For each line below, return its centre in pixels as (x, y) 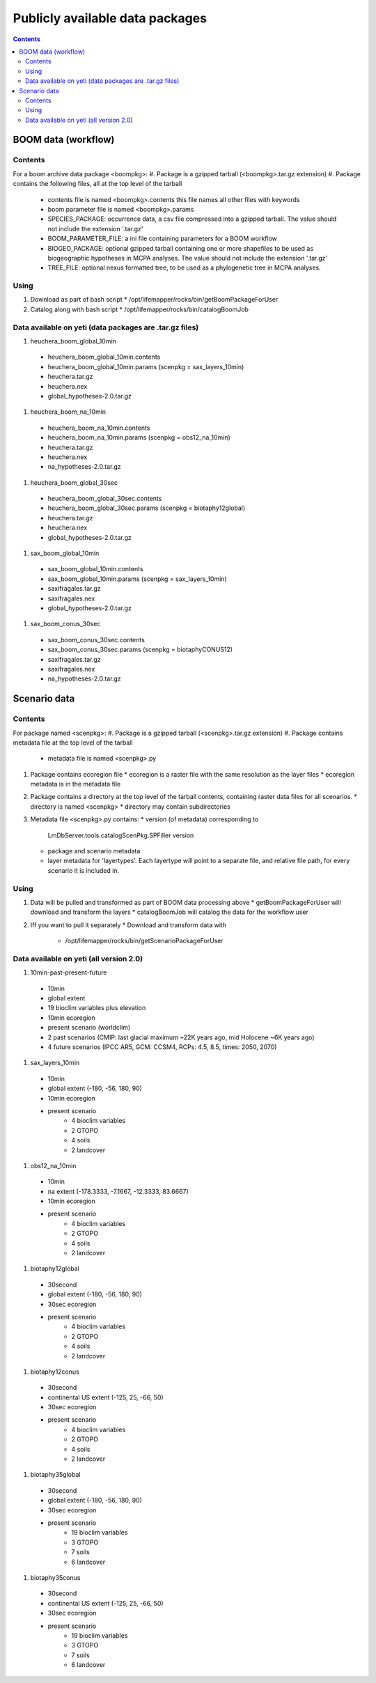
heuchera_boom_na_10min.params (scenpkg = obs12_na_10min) (139, 437)
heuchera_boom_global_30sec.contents (105, 499)
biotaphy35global (55, 1475)
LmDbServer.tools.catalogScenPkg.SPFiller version (121, 835)
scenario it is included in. (84, 870)
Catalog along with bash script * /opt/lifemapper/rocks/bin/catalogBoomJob (139, 309)
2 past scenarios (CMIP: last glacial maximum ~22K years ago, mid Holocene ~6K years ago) (181, 1037)
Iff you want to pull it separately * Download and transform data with (128, 925)
